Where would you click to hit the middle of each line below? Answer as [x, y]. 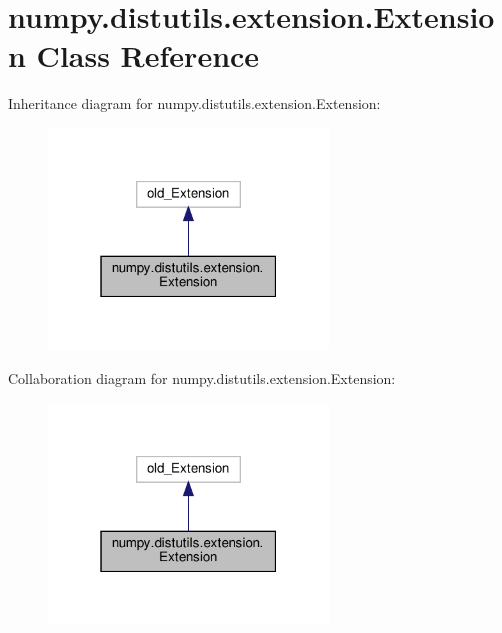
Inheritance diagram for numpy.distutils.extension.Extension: [194, 103]
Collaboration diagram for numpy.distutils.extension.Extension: [202, 378]
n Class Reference [134, 55]
